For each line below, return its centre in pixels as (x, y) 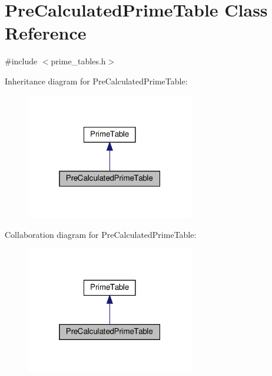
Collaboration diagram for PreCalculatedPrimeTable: (101, 234)
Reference (46, 33)
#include (21, 61)
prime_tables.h (78, 61)
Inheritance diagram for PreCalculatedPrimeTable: (96, 81)
